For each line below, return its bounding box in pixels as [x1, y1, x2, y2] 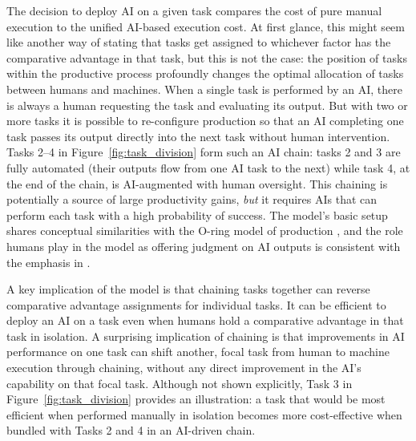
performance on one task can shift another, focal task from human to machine [6, 343, 390, 360]
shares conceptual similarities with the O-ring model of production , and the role [6, 222, 403, 239]
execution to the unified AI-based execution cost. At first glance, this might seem [6, 18, 405, 34]
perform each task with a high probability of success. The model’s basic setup [6, 206, 388, 223]
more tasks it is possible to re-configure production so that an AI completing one [6, 112, 404, 129]
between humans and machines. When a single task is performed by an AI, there [6, 80, 402, 97]
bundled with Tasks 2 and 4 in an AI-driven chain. [6, 422, 256, 439]
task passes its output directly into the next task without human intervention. [6, 127, 390, 144]
